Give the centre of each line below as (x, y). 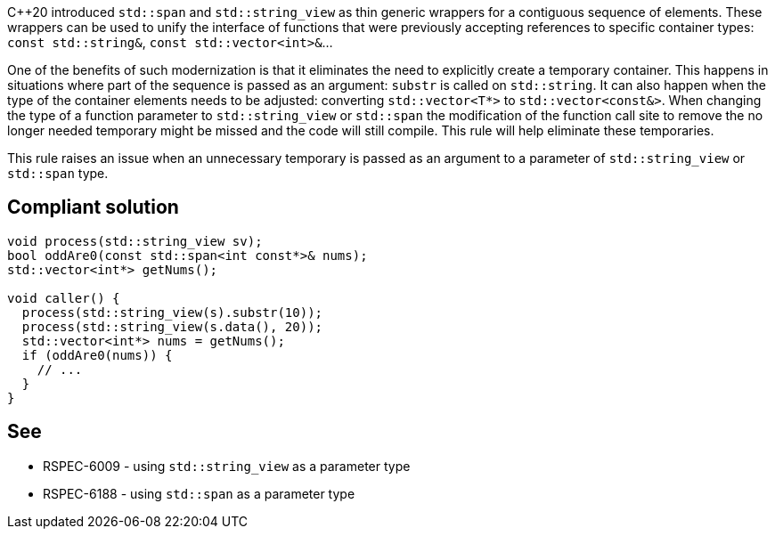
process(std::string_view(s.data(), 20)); (172, 326)
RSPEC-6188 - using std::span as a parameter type (199, 493)
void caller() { (64, 298)
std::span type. (58, 173)
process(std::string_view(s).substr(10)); (172, 312)
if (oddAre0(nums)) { (97, 355)
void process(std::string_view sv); (135, 241)
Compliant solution (93, 207)
